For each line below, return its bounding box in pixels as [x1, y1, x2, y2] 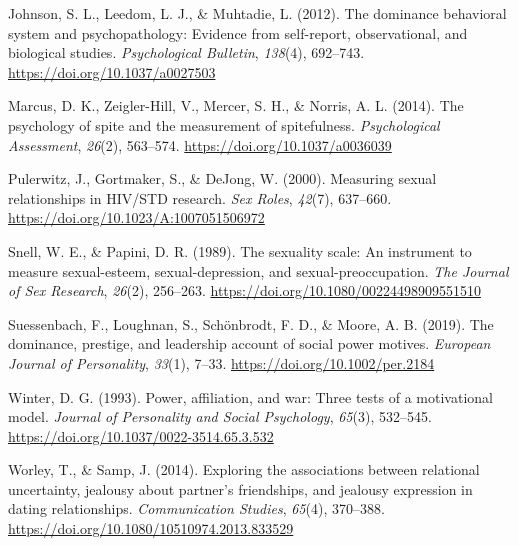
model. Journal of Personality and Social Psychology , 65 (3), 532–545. [8, 406, 432, 427]
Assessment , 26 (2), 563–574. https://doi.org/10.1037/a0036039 [8, 134, 392, 155]
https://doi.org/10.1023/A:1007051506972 [8, 207, 265, 228]
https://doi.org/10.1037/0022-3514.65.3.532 [8, 425, 274, 446]
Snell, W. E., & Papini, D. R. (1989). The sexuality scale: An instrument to [8, 240, 472, 261]
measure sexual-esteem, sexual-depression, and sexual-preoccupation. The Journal [8, 260, 509, 281]
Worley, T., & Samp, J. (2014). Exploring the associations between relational [8, 459, 480, 480]
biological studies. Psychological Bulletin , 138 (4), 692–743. [8, 42, 365, 63]
